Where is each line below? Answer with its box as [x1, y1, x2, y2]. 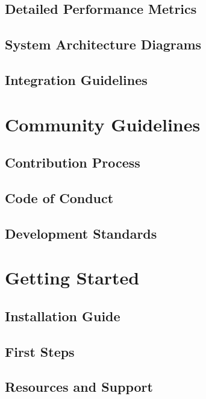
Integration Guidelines [5, 70, 148, 89]
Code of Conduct [5, 188, 114, 207]
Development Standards [5, 224, 157, 242]
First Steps [5, 342, 75, 360]
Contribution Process [5, 153, 140, 172]
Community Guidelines [5, 112, 201, 136]
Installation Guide [5, 306, 120, 325]
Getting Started [5, 265, 140, 290]
